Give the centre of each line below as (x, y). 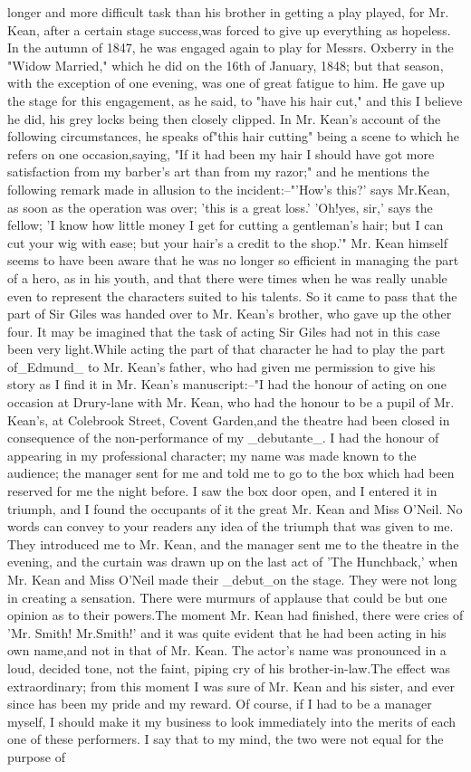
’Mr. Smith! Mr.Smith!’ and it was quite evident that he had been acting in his (227, 632)
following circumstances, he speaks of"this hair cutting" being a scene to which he (234, 136)
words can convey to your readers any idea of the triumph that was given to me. (231, 526)
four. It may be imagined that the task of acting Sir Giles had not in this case (224, 331)
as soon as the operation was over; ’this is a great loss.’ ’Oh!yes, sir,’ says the (220, 207)
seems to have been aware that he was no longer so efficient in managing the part (233, 260)
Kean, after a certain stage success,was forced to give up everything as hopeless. (229, 29)
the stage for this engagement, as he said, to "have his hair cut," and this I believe (235, 100)
